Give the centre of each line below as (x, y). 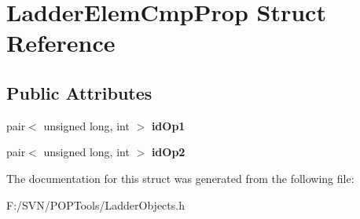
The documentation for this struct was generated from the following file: (180, 178)
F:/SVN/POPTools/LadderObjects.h (96, 204)
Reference (61, 43)
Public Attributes (79, 92)
